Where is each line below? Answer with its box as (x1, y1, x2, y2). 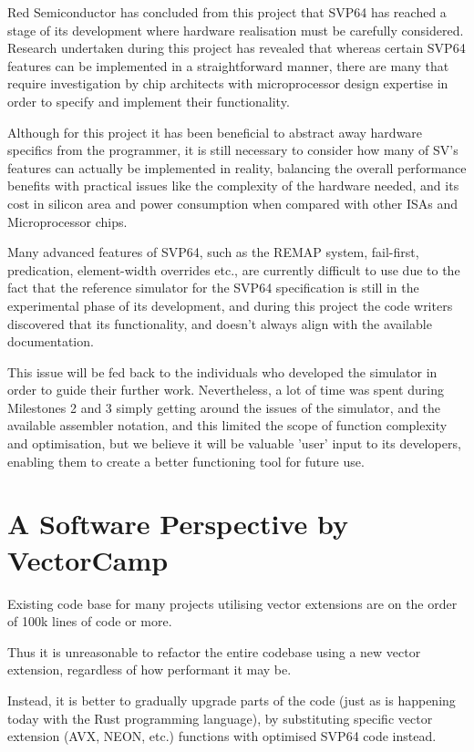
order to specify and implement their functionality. (7, 91, 290, 110)
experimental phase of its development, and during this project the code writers (7, 295, 453, 314)
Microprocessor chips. (7, 211, 128, 231)
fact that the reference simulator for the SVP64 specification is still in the (7, 278, 419, 297)
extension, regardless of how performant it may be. (7, 660, 292, 679)
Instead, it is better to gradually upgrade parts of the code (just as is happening (7, 690, 456, 709)
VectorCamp (7, 541, 169, 578)
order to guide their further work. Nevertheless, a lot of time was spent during (7, 380, 444, 399)
